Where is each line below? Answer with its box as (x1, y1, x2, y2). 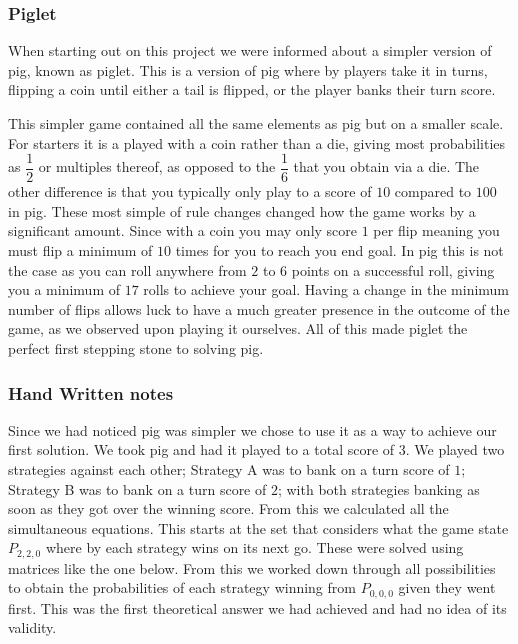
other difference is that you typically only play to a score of (8, 181, 372, 202)
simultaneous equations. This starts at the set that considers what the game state (8, 517, 509, 538)
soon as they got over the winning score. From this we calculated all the (8, 498, 449, 519)
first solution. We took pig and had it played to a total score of (8, 439, 395, 460)
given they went (398, 577, 496, 598)
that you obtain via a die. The (293, 156, 480, 177)
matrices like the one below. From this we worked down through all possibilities (8, 557, 496, 578)
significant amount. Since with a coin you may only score (8, 220, 358, 241)
